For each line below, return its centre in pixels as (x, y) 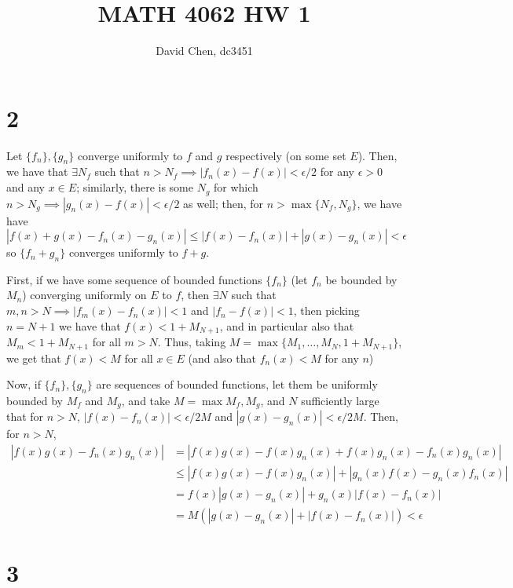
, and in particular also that (287, 325)
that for (25, 416)
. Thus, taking (192, 342)
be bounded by (361, 279)
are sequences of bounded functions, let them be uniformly (237, 384)
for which (236, 187)
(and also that (222, 358)
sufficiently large (340, 400)
